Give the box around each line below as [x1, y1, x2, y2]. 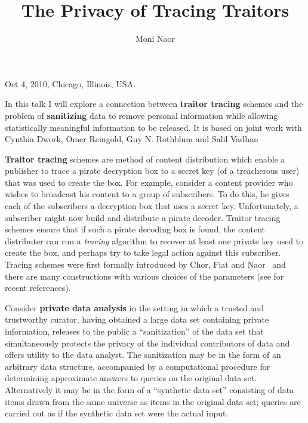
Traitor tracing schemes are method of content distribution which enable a [5, 152, 285, 165]
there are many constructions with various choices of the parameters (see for [5, 269, 284, 282]
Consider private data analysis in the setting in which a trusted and [5, 301, 264, 314]
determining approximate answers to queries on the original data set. [5, 372, 257, 384]
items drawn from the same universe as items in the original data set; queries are [5, 395, 301, 407]
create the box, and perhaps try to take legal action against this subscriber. [5, 246, 281, 259]
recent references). [5, 281, 71, 294]
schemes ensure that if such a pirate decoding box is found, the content [5, 223, 266, 235]
